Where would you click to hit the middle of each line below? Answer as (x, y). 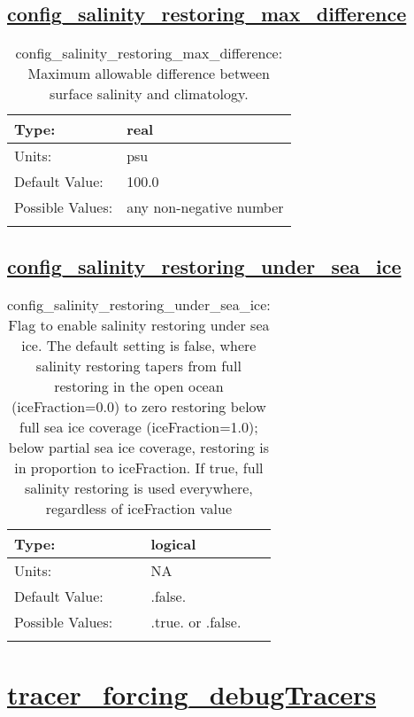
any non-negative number (205, 207)
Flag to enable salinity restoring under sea (139, 325)
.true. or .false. (196, 622)
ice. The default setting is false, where (139, 346)
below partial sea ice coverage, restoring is (138, 448)
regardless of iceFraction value (139, 509)
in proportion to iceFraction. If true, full (139, 468)
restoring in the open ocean (139, 386)
